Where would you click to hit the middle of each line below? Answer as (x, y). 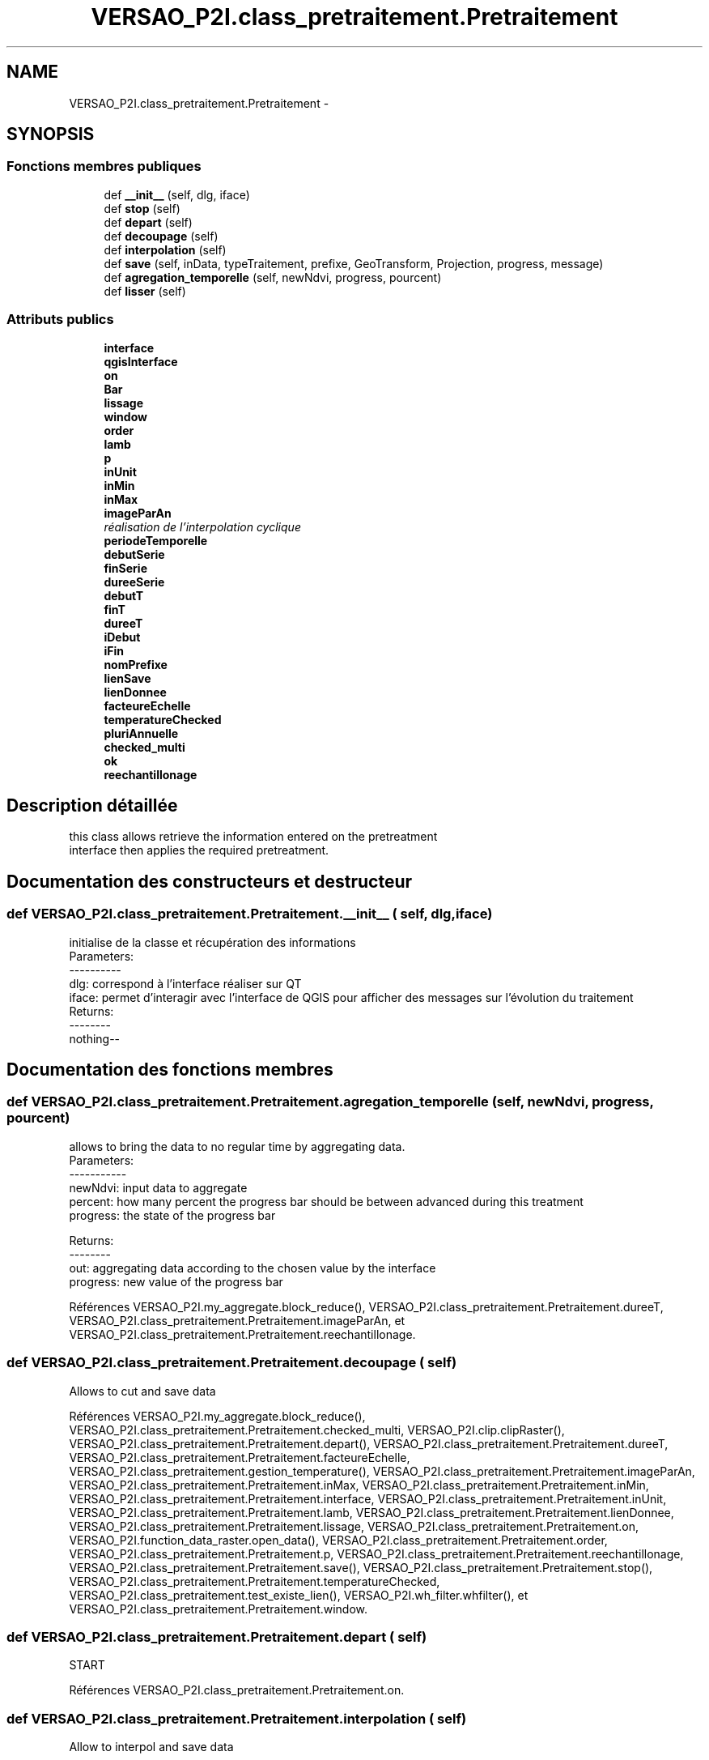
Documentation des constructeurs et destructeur (210, 881)
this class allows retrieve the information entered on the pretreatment (253, 837)
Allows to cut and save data (142, 1391)
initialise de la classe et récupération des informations (212, 942)
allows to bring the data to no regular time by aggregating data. (237, 1146)
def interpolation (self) (165, 249)
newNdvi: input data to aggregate (158, 1187)
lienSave (127, 678)
